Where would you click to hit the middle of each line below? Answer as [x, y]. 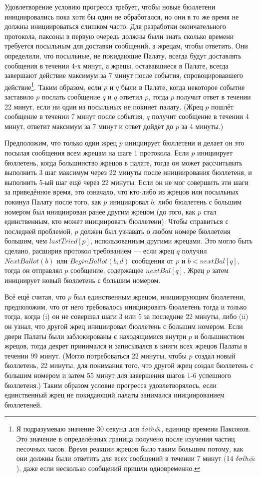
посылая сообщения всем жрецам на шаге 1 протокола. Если [97, 152]
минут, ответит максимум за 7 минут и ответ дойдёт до [89, 126]
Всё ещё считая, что [35, 297]
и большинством [219, 336]
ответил [131, 96]
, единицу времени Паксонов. [206, 429]
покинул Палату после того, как [53, 201]
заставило [19, 96]
